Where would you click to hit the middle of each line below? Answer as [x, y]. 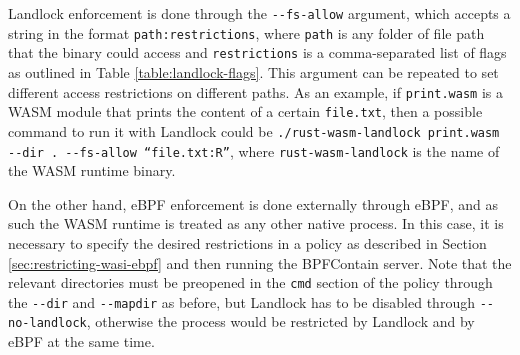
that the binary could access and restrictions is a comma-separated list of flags [257, 52]
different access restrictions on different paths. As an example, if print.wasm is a [255, 91]
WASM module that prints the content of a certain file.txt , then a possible [245, 111]
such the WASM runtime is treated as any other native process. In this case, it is [256, 223]
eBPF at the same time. [81, 341]
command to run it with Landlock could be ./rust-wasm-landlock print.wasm [254, 130]
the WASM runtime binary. [92, 170]
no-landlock [47, 323]
